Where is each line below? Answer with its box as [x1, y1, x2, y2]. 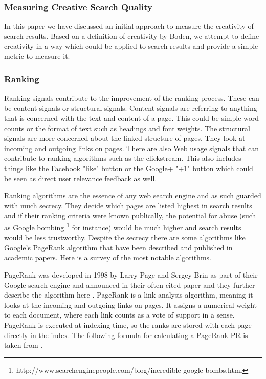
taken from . [4, 340, 43, 350]
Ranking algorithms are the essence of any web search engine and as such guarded [4, 190, 261, 201]
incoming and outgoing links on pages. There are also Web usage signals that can [4, 142, 259, 153]
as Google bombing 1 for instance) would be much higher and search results [4, 220, 241, 233]
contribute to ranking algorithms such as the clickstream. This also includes [4, 153, 241, 163]
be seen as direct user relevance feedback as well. [4, 173, 157, 183]
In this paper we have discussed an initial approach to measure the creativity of [4, 20, 254, 31]
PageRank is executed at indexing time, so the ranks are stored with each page [4, 319, 252, 330]
